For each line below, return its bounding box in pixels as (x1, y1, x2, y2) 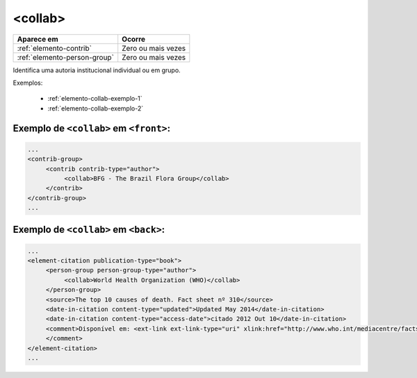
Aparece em (17, 34, 58, 44)
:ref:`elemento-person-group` (17, 52, 115, 62)
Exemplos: (13, 79, 43, 87)
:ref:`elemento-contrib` (17, 43, 92, 53)
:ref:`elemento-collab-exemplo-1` (47, 94, 142, 103)
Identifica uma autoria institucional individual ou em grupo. (13, 66, 181, 74)
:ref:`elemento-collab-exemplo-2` (47, 104, 144, 113)
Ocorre (122, 34, 146, 44)
